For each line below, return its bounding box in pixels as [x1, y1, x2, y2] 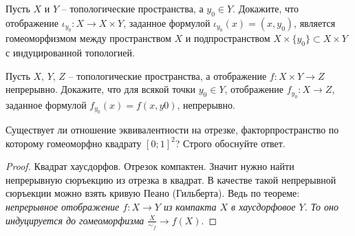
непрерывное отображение [6, 199, 120, 213]
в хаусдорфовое [231, 199, 296, 213]
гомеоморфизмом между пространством [6, 31, 171, 45]
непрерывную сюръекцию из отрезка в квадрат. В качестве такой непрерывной [6, 172, 336, 186]
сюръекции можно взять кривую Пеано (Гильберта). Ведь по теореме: [6, 186, 300, 200]
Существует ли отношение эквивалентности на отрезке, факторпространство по [6, 122, 339, 136]
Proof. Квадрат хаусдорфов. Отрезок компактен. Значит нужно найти [6, 159, 294, 173]
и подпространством [185, 31, 270, 45]
